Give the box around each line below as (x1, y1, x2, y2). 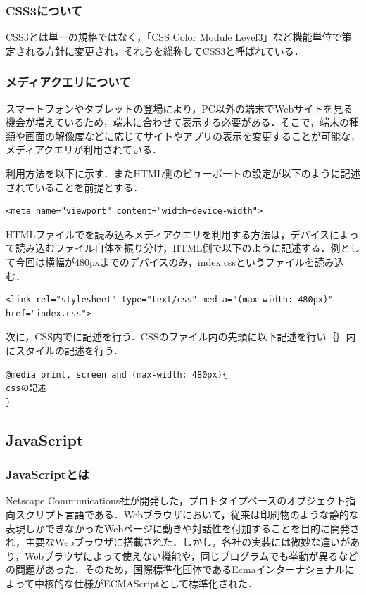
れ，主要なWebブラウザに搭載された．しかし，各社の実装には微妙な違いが (6, 535, 351, 549)
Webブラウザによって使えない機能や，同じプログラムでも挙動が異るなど (25, 548, 358, 563)
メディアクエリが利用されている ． (6, 142, 162, 157)
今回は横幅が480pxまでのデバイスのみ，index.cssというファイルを (15, 254, 315, 269)
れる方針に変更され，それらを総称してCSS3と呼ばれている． (25, 43, 304, 58)
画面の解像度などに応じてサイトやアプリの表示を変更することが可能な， (25, 128, 360, 143)
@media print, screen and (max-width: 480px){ (6, 369, 227, 380)
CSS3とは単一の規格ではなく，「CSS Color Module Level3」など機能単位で (6, 30, 342, 44)
